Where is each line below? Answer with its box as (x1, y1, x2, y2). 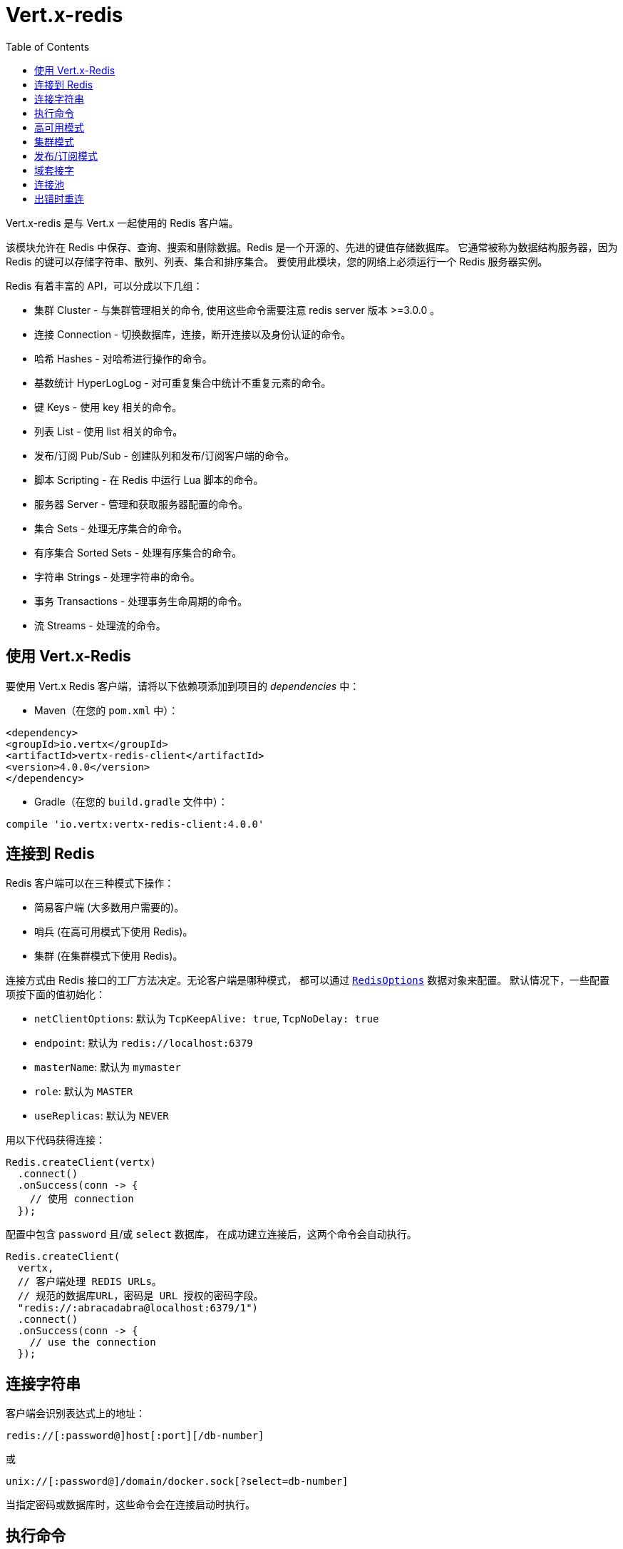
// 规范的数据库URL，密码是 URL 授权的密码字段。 (17, 1290, 264, 1302)
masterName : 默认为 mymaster (34, 1061, 181, 1074)
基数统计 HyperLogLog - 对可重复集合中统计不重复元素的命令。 (34, 376, 331, 389)
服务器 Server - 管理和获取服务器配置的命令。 (34, 497, 248, 510)
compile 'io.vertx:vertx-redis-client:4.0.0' (6, 818, 264, 830)
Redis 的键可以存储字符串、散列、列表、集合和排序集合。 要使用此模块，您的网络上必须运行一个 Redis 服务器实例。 (6, 255, 548, 268)
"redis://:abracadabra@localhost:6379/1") (17, 1302, 259, 1314)
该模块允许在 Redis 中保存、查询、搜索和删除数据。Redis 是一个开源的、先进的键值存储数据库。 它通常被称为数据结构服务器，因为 (6, 240, 618, 253)
